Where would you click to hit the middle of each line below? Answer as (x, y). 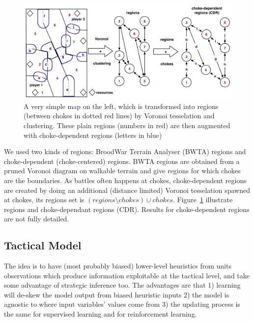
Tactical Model (43, 245)
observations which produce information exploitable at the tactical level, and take (127, 275)
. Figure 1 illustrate (203, 200)
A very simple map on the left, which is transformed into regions (121, 106)
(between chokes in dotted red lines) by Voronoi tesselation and (119, 116)
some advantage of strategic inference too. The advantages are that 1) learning (122, 285)
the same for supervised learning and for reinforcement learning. (100, 314)
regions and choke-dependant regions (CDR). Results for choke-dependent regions (127, 209)
